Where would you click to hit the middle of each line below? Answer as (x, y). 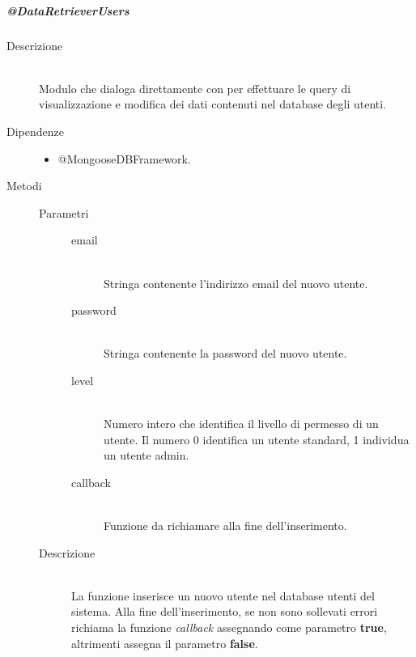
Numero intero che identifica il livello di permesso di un (241, 424)
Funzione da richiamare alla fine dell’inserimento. (225, 526)
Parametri (64, 212)
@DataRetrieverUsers (68, 10)
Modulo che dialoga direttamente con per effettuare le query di (195, 88)
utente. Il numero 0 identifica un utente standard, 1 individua (257, 439)
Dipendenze (35, 131)
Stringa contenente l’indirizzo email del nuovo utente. (236, 283)
